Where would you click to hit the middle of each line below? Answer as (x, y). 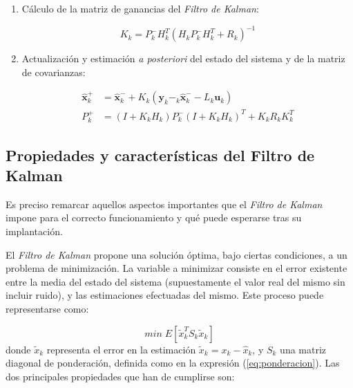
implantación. (34, 231)
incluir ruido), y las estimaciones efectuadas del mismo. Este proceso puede (165, 295)
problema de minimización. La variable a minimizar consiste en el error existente (176, 268)
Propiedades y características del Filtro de (160, 155)
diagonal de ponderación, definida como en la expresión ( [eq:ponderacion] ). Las (173, 363)
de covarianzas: (54, 72)
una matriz (303, 349)
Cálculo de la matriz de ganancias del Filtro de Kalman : (140, 8)
